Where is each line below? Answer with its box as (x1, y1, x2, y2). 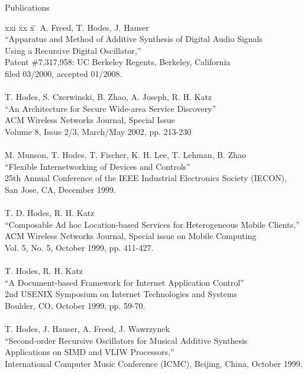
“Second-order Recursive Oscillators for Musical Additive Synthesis (5, 334, 248, 346)
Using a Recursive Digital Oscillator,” (5, 44, 141, 56)
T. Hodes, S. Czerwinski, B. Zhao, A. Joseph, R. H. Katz (5, 91, 212, 103)
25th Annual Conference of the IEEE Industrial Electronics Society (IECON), (5, 172, 287, 184)
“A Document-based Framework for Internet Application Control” (5, 276, 244, 288)
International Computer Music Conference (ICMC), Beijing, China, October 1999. (5, 357, 303, 369)
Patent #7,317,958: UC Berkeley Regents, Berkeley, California (5, 56, 231, 68)
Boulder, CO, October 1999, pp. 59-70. (5, 299, 146, 311)
